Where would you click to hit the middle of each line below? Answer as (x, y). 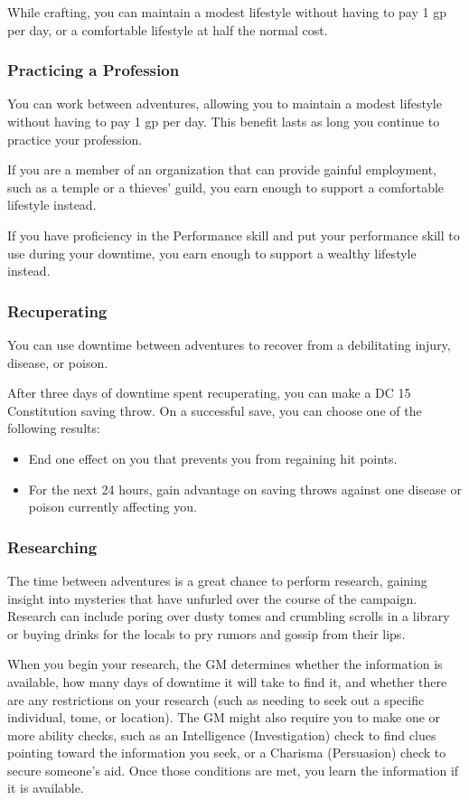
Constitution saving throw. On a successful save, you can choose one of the (215, 410)
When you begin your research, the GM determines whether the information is (225, 664)
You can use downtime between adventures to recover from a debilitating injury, (229, 344)
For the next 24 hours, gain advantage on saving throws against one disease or (245, 489)
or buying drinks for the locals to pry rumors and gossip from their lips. (206, 633)
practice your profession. (75, 139)
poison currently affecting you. (113, 507)
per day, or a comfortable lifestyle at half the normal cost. (168, 29)
